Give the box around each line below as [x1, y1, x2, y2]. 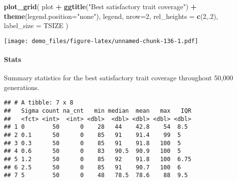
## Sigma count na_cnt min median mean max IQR [4, 107, 191, 115]
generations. [4, 82, 40, 92]
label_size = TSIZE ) [4, 20, 68, 30]
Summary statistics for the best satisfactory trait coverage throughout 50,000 [4, 73, 233, 83]
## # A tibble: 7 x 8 [4, 99, 74, 106]
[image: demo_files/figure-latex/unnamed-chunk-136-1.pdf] [4, 37, 198, 45]
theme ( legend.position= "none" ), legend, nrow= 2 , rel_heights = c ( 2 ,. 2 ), [4, 11, 218, 21]
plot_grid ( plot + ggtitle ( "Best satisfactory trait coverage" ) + [4, 1, 197, 11]
